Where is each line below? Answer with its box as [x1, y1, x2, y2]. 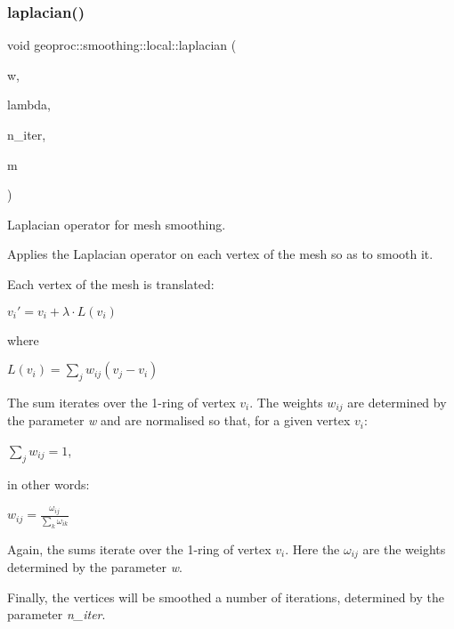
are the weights [362, 539, 446, 558]
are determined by [347, 392, 447, 411]
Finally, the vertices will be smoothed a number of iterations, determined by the [7, 587, 444, 606]
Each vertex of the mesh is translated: [7, 274, 215, 293]
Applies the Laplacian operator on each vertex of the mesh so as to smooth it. [7, 245, 434, 263]
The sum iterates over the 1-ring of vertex [7, 392, 236, 411]
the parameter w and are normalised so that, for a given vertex [7, 411, 351, 430]
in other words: [7, 474, 90, 493]
